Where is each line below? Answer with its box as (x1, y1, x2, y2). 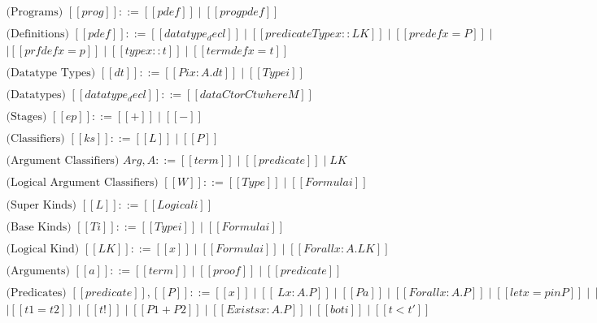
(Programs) (6, 6, 63, 19)
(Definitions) (6, 28, 69, 41)
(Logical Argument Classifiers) (6, 177, 159, 189)
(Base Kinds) (6, 221, 72, 233)
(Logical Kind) (6, 243, 80, 255)
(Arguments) (6, 265, 70, 277)
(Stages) (6, 111, 47, 123)
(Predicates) (6, 286, 67, 299)
